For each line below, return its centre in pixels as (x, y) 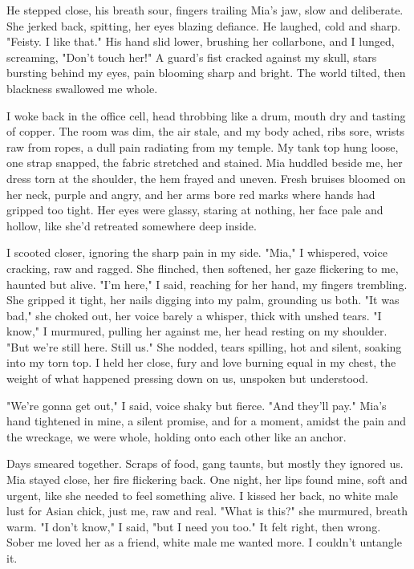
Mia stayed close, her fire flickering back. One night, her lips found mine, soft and (207, 480)
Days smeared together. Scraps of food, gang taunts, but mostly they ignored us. (205, 463)
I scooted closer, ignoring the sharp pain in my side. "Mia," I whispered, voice (197, 252)
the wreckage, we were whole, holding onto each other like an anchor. (177, 436)
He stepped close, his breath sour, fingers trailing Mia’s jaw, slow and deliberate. (205, 10)
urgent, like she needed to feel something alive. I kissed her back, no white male (202, 495)
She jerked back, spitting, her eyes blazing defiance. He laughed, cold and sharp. (204, 25)
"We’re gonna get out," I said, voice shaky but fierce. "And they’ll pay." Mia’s (197, 405)
